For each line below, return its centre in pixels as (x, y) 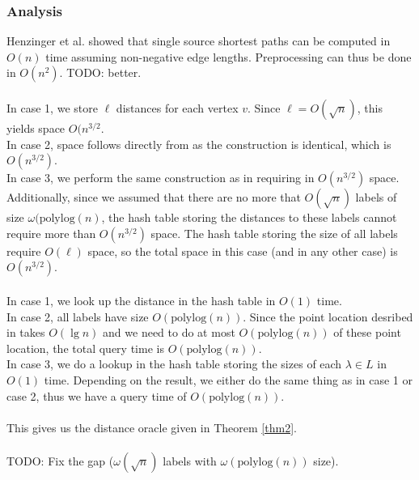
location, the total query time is (85, 348)
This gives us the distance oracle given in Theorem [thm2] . (152, 427)
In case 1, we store (52, 108)
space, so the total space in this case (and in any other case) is (243, 251)
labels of (376, 197)
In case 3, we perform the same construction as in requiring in (161, 178)
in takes (26, 332)
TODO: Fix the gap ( (60, 460)
